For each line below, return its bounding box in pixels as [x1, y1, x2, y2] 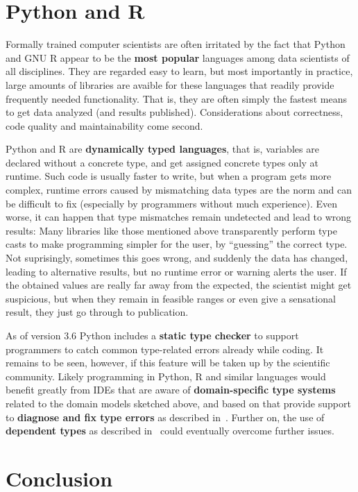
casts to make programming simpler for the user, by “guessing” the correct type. [6, 237, 348, 251]
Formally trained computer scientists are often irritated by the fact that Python [6, 37, 346, 51]
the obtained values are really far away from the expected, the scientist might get [6, 278, 352, 292]
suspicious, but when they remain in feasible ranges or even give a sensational [6, 291, 336, 305]
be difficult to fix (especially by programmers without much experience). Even [6, 196, 338, 210]
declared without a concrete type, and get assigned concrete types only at [6, 155, 319, 169]
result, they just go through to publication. [6, 305, 189, 319]
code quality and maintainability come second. [6, 118, 203, 133]
